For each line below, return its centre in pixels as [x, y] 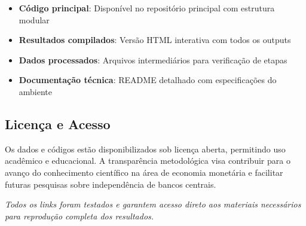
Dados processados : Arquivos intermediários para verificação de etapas [153, 59]
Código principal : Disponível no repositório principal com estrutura [147, 8]
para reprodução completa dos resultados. [79, 216]
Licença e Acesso [58, 123]
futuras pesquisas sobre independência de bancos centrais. [111, 184]
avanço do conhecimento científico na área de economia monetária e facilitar [144, 172]
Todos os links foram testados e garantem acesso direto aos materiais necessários [153, 204]
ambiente [36, 91]
